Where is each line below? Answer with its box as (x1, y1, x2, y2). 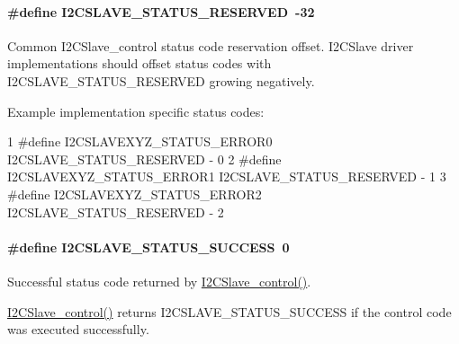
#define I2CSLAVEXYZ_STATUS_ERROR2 (7, 184, 262, 203)
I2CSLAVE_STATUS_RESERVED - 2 (7, 202, 224, 221)
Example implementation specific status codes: (7, 101, 265, 120)
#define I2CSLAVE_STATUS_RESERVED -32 (7, 2, 315, 21)
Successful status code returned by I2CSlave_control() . (7, 271, 311, 290)
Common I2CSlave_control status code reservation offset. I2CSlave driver (7, 36, 414, 55)
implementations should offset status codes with (7, 54, 272, 73)
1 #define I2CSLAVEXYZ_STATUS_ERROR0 (7, 132, 273, 151)
